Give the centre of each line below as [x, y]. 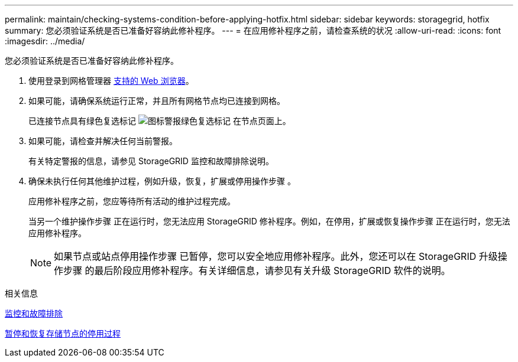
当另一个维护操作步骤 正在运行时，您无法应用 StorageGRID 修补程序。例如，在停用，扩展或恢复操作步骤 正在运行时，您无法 [269, 221]
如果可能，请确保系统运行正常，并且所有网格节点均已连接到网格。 [157, 101]
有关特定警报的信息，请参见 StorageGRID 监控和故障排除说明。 [151, 161]
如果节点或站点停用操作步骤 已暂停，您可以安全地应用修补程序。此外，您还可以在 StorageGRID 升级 [276, 256]
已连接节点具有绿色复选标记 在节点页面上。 [160, 121]
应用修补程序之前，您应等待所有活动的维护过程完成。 [132, 201]
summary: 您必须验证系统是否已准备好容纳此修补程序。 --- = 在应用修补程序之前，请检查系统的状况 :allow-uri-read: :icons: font [253, 30]
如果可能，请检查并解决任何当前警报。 [103, 141]
